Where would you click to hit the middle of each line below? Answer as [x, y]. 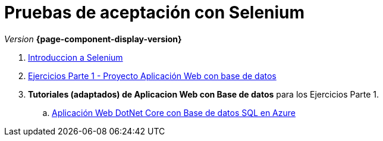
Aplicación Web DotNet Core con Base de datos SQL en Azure [174, 112]
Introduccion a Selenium [76, 57]
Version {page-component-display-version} [93, 39]
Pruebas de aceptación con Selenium [155, 12]
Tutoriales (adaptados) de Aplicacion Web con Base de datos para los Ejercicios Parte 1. [204, 94]
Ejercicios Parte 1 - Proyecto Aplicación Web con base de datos [152, 76]
